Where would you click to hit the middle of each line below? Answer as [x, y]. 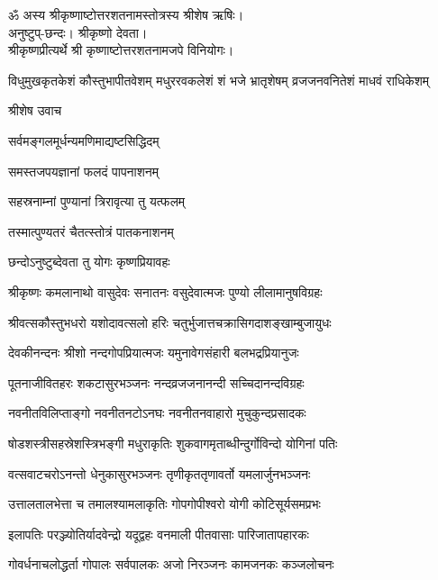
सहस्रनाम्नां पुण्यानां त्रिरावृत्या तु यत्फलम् [97, 201]
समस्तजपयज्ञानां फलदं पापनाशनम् [83, 171]
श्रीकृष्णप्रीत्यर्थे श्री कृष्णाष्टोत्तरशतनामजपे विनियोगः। [121, 50]
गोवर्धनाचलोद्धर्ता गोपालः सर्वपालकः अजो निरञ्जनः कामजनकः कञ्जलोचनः [171, 564]
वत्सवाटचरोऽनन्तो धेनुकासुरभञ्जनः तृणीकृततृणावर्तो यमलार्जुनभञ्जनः [160, 473]
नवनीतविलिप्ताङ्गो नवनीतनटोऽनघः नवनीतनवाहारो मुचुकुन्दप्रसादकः [157, 413]
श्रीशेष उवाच [35, 110]
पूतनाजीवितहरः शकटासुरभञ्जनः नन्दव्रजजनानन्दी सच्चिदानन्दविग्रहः [156, 382]
